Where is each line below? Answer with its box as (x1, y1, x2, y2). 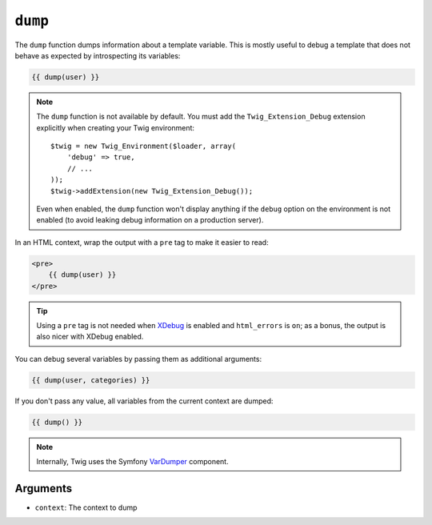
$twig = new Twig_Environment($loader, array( (50, 142, 236, 151)
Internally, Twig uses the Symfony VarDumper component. (36, 457, 229, 467)
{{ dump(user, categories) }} (31, 375, 150, 384)
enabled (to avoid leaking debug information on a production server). (36, 215, 264, 225)
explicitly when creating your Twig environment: (36, 122, 195, 132)
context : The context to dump (34, 503, 138, 512)
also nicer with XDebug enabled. (36, 332, 144, 342)
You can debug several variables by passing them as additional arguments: (14, 354, 262, 363)
